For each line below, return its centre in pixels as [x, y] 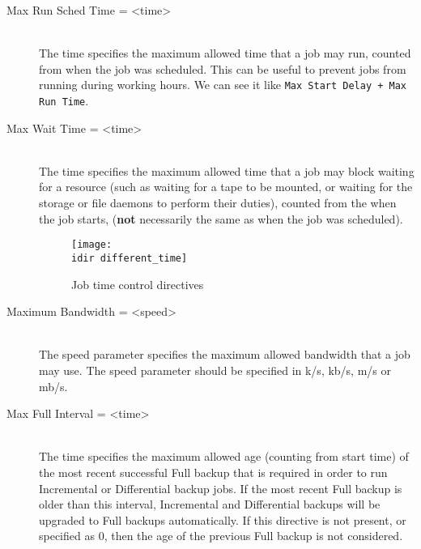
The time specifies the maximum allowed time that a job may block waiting [227, 170]
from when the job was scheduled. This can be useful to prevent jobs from [223, 68]
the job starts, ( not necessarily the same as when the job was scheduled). [221, 218]
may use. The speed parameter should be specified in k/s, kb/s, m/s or [215, 370]
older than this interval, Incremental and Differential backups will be [210, 504]
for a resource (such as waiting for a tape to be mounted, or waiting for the [226, 187]
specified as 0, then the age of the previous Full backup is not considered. [221, 536]
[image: [92, 245]
